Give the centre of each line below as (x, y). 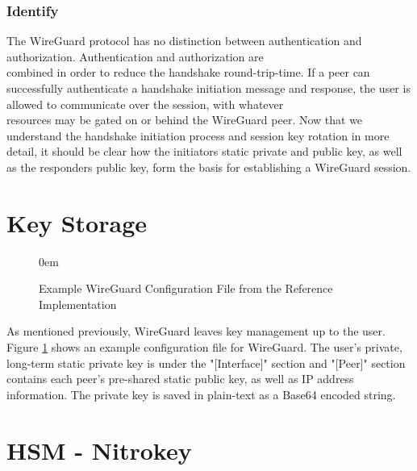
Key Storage (77, 222)
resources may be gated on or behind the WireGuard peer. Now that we (185, 120)
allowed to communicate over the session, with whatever (145, 104)
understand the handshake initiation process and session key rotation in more (198, 135)
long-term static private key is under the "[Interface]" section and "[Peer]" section (206, 363)
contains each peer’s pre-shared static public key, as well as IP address (180, 379)
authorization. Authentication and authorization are (135, 56)
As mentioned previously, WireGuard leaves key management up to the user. (196, 331)
